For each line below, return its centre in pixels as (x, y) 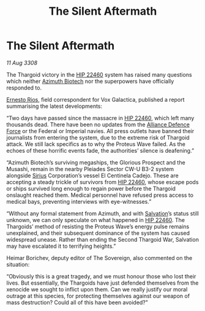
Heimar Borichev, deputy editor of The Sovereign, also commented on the (99, 258)
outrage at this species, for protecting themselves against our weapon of (98, 296)
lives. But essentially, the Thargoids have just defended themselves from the (102, 283)
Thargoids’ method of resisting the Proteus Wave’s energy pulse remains (98, 226)
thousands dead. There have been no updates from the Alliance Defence (98, 125)
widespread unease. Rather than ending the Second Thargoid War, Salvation (102, 239)
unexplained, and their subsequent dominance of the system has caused (98, 233)
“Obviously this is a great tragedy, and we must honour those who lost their (101, 276)
